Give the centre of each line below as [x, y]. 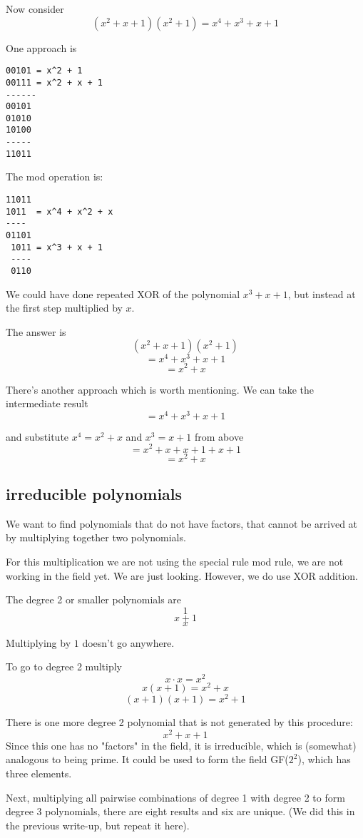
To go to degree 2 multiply [64, 666]
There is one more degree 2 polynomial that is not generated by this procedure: [179, 722]
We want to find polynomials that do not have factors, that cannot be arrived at [182, 523]
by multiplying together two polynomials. [96, 537]
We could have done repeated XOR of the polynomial [123, 293]
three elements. [39, 773]
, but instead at [322, 293]
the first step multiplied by [64, 308]
